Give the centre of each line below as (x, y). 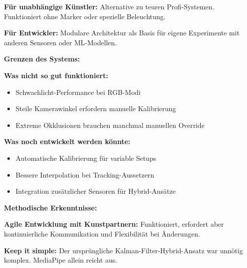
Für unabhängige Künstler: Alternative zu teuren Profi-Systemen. (109, 6)
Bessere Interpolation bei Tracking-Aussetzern (85, 174)
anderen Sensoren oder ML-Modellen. (61, 42)
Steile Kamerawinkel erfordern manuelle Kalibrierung (96, 108)
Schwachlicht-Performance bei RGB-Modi (78, 92)
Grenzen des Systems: (42, 59)
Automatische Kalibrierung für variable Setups (86, 158)
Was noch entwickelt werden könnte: (67, 141)
